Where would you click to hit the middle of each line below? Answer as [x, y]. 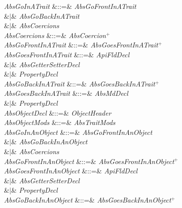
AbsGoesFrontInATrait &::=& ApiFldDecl [67, 54]
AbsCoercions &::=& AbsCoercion [55, 35]
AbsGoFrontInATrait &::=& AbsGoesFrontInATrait [81, 45]
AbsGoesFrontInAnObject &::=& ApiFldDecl [71, 171]
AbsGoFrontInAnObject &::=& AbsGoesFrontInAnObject [89, 161]
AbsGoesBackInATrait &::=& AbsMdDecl [66, 93]
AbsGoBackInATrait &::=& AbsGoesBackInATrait [80, 83]
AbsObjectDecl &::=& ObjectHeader [58, 112]
